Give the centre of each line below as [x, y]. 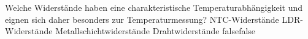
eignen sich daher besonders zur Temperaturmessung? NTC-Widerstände [142, 19]
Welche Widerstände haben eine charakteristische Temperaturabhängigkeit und [154, 7]
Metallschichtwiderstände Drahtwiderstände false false [156, 31]
